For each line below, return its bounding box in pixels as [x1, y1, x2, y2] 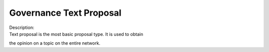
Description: [9, 25, 34, 30]
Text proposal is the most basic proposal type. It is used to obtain [9, 31, 143, 37]
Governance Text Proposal [9, 7, 122, 18]
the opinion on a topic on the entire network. [9, 40, 101, 46]
